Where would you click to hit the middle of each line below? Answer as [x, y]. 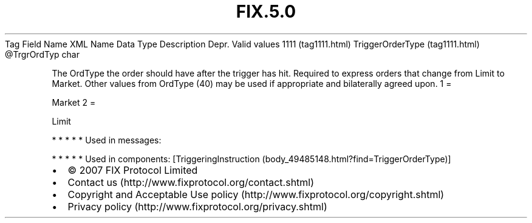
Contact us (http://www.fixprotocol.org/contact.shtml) [191, 182]
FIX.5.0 [266, 12]
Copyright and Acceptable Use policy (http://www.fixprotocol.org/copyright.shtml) [256, 194]
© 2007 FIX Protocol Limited [133, 170]
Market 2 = [74, 102]
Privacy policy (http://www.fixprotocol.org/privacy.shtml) [197, 206]
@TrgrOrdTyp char [42, 54]
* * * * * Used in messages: [107, 140]
